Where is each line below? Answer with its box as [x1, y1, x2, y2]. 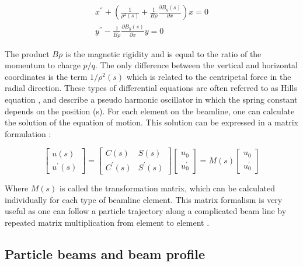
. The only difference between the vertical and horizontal [95, 59, 298, 71]
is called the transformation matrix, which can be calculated [60, 181, 276, 194]
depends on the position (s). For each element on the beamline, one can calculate [5, 104, 295, 117]
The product [5, 47, 50, 60]
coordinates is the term [5, 70, 88, 82]
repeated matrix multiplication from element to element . [5, 216, 210, 228]
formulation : [5, 127, 51, 139]
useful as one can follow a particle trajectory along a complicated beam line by [5, 205, 287, 217]
